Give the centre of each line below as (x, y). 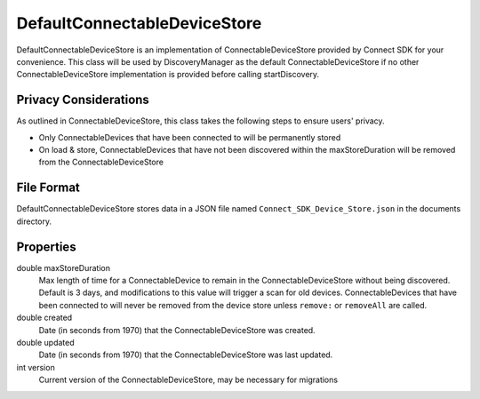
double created (44, 318)
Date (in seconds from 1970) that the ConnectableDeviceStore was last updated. (186, 355)
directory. (34, 221)
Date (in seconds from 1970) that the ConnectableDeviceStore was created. (177, 330)
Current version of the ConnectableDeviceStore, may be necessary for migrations (188, 380)
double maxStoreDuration (64, 267)
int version (36, 367)
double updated (45, 342)
